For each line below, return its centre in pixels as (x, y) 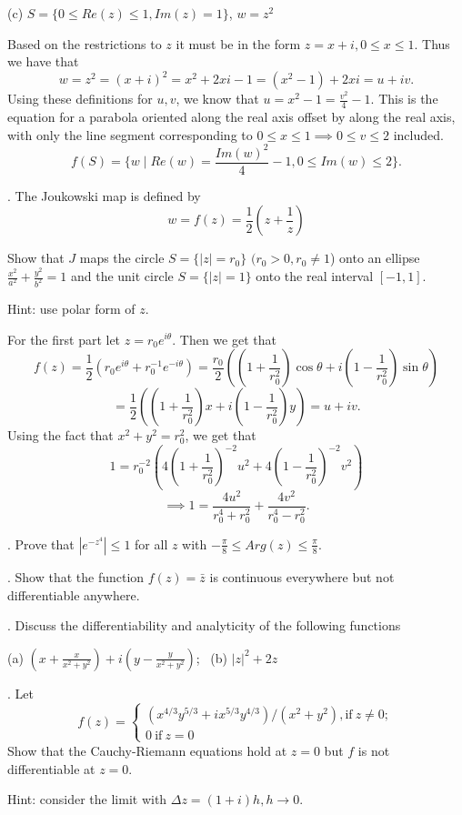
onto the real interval (315, 276)
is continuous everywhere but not (302, 576)
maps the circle (122, 258)
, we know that (217, 99)
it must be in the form (238, 43)
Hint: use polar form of (71, 308)
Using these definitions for (80, 99)
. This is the (404, 99)
